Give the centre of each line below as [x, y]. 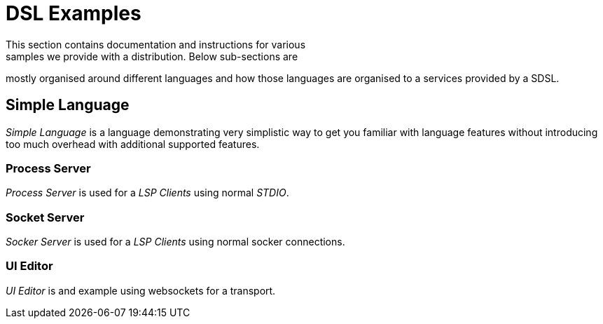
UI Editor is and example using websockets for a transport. [141, 290]
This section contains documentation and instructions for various [156, 44]
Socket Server [45, 217]
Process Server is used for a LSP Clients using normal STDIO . [147, 193]
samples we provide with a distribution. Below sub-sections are [152, 56]
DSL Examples [74, 13]
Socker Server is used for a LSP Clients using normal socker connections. [175, 242]
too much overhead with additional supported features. [133, 144]
